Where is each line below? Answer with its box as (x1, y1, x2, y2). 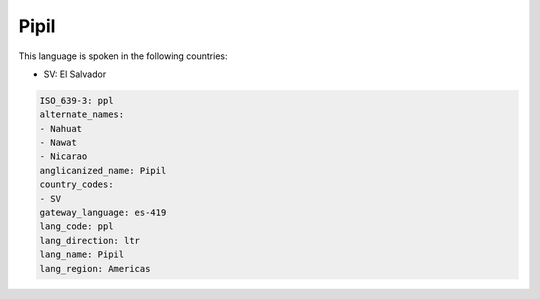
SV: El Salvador (43, 68, 107, 80)
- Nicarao (39, 151, 88, 162)
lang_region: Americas (39, 263, 151, 274)
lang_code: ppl (39, 221, 114, 232)
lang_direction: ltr (39, 235, 140, 246)
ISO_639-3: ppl (39, 95, 114, 106)
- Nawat (39, 137, 77, 149)
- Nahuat (39, 123, 83, 134)
